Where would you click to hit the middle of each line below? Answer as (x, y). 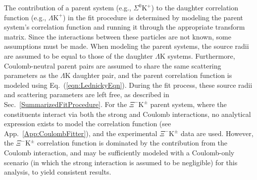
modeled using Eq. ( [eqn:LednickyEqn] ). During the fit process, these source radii (128, 85)
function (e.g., (25, 17)
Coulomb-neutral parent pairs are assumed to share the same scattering (113, 65)
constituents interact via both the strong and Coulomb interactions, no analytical (128, 114)
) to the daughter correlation (195, 7)
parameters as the (31, 75)
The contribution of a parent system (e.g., (68, 7)
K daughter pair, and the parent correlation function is (149, 75)
